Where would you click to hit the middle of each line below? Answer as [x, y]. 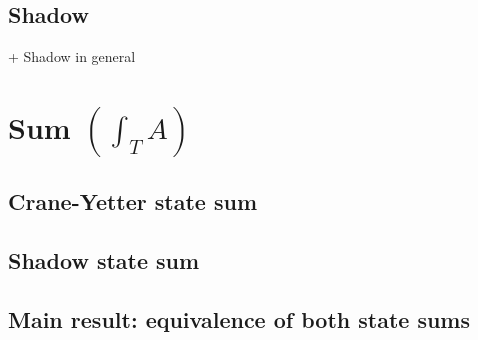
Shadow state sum [104, 260]
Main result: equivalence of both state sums [239, 318]
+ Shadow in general [72, 56]
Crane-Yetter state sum [133, 201]
